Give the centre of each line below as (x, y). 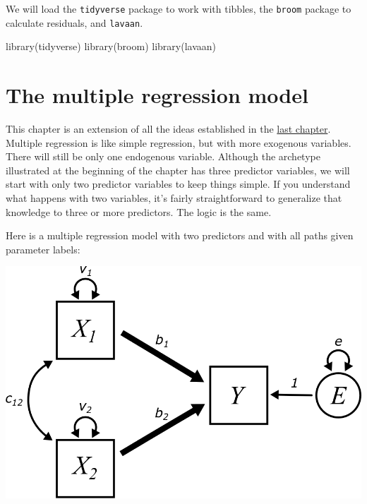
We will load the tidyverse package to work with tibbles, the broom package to (179, 8)
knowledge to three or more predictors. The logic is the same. (139, 211)
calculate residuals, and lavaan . (74, 22)
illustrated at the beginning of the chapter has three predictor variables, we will (178, 170)
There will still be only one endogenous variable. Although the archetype (163, 156)
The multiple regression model (157, 95)
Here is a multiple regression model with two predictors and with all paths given (180, 235)
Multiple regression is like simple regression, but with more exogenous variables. (179, 142)
